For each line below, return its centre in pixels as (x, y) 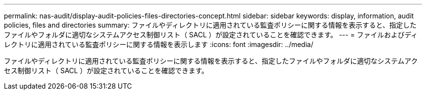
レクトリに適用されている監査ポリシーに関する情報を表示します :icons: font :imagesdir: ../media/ (159, 44)
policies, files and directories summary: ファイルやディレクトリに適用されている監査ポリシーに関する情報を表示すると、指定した (210, 25)
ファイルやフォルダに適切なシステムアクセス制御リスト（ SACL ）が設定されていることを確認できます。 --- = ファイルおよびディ (211, 35)
